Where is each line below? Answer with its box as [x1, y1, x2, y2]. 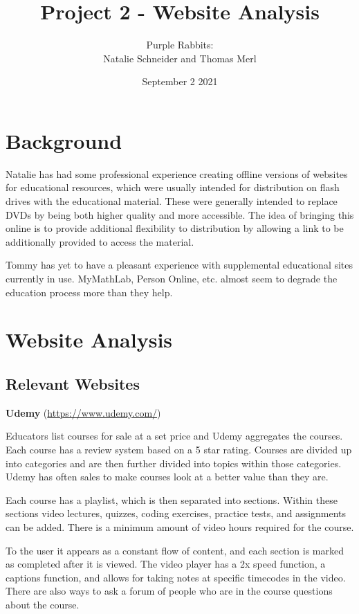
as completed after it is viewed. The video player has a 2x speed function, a [6, 557, 326, 571]
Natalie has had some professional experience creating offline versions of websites [6, 166, 348, 181]
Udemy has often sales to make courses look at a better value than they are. [6, 469, 329, 484]
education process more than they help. [6, 285, 173, 299]
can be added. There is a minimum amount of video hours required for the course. [6, 519, 354, 534]
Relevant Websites [6, 372, 140, 394]
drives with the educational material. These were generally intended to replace [6, 194, 338, 208]
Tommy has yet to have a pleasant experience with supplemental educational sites [6, 258, 353, 272]
